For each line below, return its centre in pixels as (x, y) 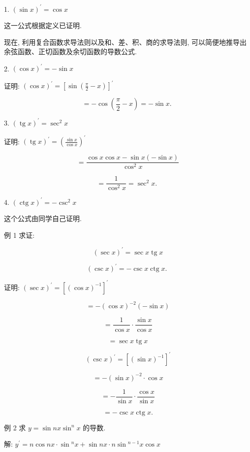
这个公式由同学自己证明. (43, 218)
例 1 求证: (19, 235)
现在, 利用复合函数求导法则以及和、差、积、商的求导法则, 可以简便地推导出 (125, 42)
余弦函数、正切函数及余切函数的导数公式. (70, 51)
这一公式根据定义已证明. (43, 25)
